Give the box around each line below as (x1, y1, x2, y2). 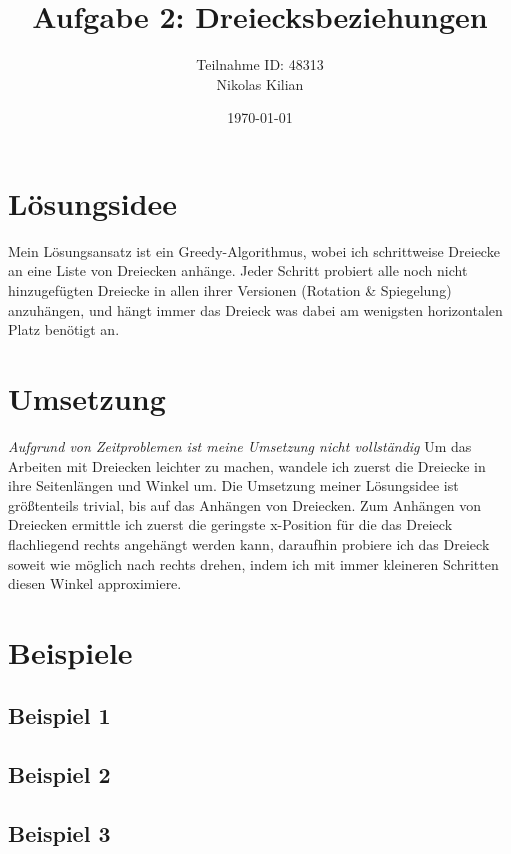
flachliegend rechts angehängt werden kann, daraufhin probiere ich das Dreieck (8, 533, 490, 554)
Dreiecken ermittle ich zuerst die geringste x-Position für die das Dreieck (8, 514, 453, 535)
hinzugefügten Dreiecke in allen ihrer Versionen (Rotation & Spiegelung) (8, 280, 452, 301)
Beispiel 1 (8, 700, 111, 731)
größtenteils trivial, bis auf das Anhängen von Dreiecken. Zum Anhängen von (8, 494, 482, 515)
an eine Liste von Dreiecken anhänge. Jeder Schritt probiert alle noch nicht (8, 260, 468, 281)
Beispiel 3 (8, 818, 111, 849)
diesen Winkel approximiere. (8, 573, 182, 594)
